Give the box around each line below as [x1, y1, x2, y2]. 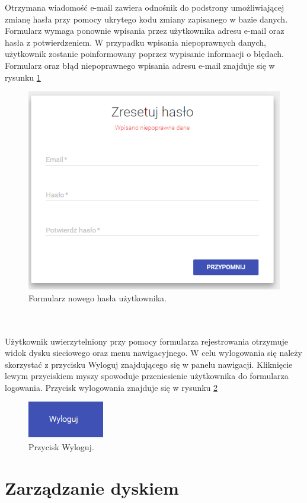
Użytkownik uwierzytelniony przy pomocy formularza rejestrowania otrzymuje [5, 335, 288, 347]
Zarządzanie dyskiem [5, 475, 179, 499]
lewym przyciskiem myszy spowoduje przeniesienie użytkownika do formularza [5, 370, 289, 382]
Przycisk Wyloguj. [28, 441, 94, 453]
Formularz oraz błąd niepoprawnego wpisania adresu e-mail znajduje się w [5, 59, 275, 71]
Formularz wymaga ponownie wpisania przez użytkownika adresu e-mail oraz [5, 24, 284, 37]
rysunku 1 [5, 71, 41, 83]
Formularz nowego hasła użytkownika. [28, 291, 167, 304]
